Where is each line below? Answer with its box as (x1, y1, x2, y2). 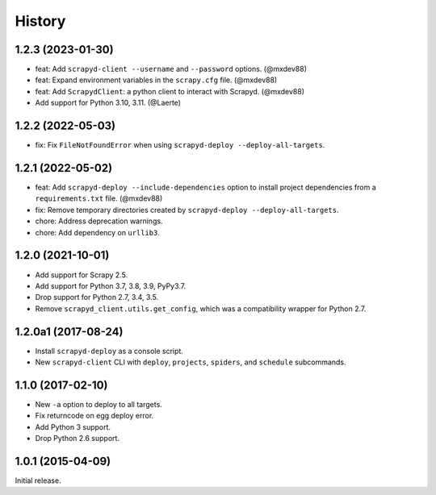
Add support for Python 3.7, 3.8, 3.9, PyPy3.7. (35, 281, 187, 290)
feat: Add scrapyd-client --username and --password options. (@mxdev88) (35, 64, 307, 74)
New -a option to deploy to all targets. (35, 399, 163, 409)
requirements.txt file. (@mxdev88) (35, 193, 163, 203)
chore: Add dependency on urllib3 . (35, 227, 161, 237)
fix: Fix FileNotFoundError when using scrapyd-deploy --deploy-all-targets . (35, 140, 325, 150)
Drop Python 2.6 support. (35, 434, 120, 443)
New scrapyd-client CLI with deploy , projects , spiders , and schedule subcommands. (35, 357, 346, 367)
